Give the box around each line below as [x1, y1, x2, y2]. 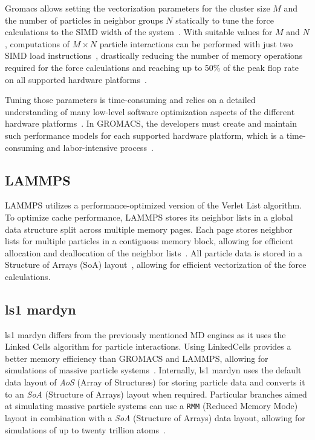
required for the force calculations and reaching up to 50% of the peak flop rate [5, 61, 299, 73]
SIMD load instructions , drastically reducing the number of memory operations [5, 49, 303, 62]
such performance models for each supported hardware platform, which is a [5, 128, 284, 141]
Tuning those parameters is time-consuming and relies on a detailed [5, 93, 256, 106]
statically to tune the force [175, 13, 274, 26]
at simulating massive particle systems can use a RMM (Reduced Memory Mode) [5, 399, 298, 412]
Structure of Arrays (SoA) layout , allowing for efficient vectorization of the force [5, 258, 307, 271]
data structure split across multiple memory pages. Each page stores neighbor [5, 222, 293, 235]
